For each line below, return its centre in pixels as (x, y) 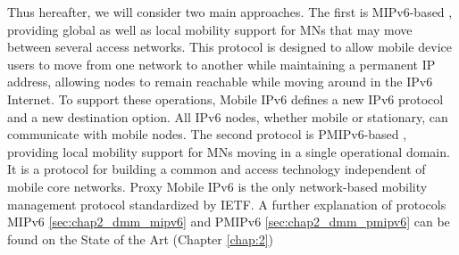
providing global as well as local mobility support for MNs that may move (210, 29)
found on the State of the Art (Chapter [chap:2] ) (141, 239)
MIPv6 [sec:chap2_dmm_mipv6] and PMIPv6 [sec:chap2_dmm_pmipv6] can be (229, 222)
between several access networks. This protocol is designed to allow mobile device (229, 47)
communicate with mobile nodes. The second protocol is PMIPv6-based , (207, 134)
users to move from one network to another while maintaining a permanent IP (221, 64)
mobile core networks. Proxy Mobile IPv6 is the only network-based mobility (217, 186)
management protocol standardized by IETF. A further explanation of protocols (227, 204)
